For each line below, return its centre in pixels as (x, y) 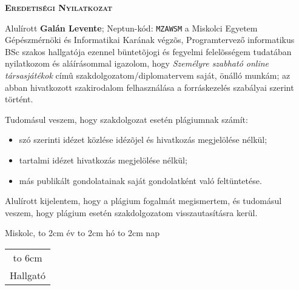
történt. (19, 99)
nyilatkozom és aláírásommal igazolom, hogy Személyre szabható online (137, 63)
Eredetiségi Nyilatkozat (59, 7)
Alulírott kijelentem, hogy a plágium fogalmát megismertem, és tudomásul (143, 201)
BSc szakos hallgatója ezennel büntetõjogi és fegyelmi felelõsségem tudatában (148, 51)
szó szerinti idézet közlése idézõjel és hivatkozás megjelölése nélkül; (143, 140)
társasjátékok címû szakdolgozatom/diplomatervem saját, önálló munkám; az (148, 75)
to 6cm (28, 257)
